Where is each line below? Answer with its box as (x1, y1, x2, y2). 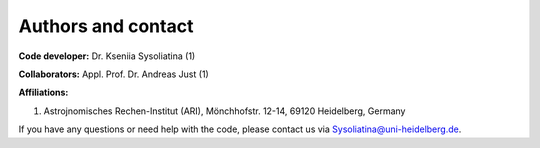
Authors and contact (18, 15, 194, 37)
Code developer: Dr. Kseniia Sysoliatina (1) (18, 50, 196, 62)
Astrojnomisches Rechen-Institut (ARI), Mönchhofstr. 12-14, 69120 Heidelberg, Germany (43, 105, 406, 117)
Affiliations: (18, 86, 69, 99)
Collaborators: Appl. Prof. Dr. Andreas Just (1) (18, 68, 209, 80)
